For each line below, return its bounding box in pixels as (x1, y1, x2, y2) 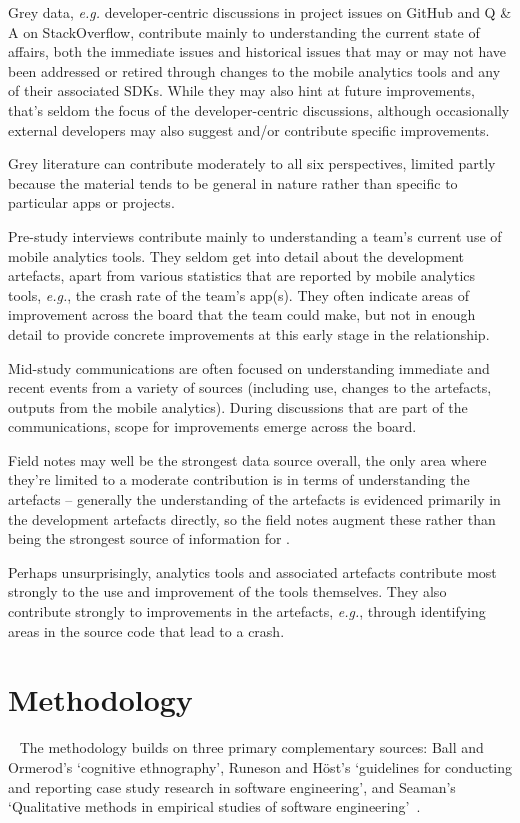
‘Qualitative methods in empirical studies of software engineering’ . (8, 796, 421, 817)
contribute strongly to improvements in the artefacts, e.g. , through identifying (8, 601, 486, 622)
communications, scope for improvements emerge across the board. (8, 416, 417, 437)
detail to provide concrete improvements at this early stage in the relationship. (8, 323, 490, 344)
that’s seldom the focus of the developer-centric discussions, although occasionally (8, 99, 510, 120)
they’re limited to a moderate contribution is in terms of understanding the (8, 469, 470, 490)
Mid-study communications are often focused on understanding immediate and (8, 357, 490, 378)
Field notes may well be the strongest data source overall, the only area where (8, 449, 487, 470)
